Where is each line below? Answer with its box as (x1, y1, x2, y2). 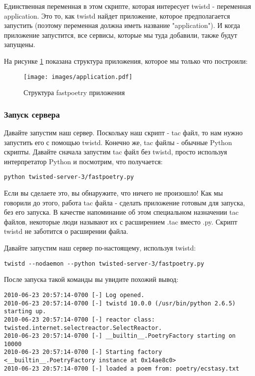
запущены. (4, 39, 35, 50)
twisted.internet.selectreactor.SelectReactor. (4, 324, 162, 331)
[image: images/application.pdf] (24, 73, 132, 80)
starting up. (4, 308, 46, 315)
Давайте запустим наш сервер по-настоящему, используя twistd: (4, 243, 196, 253)
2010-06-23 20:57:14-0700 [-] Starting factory (4, 349, 162, 356)
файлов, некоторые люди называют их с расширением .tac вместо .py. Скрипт (4, 216, 237, 226)
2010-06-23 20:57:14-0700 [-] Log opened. (4, 291, 145, 299)
